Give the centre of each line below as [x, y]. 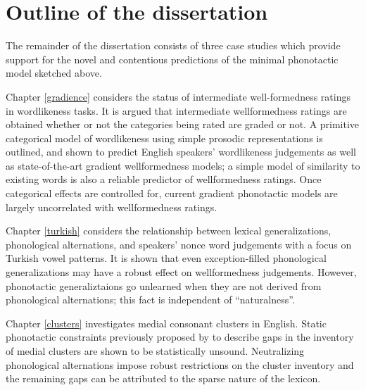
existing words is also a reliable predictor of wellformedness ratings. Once [164, 179]
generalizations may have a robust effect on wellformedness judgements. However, [181, 272]
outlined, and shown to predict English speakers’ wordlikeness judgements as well [181, 152]
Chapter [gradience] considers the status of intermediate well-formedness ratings [178, 96]
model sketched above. [54, 73]
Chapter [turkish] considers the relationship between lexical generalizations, [169, 231]
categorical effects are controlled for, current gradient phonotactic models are [172, 193]
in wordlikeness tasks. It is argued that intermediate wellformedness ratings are [176, 110]
